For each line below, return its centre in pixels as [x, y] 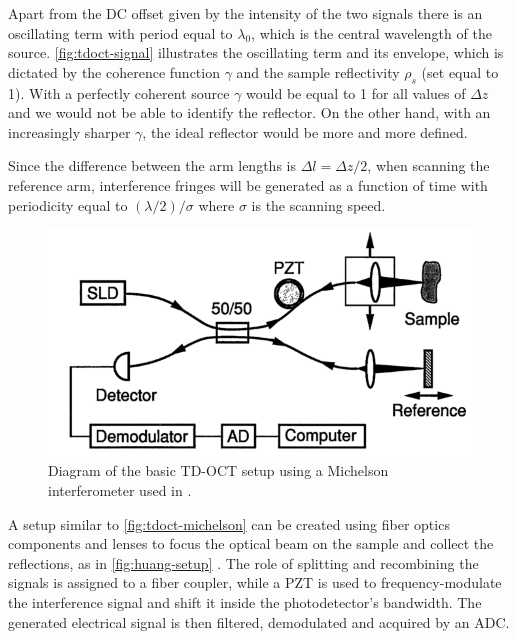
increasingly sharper [69, 131]
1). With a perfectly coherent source [119, 92]
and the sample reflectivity [318, 71]
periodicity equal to [68, 204]
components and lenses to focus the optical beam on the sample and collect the [251, 543]
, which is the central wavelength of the [371, 32]
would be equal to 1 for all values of [356, 92]
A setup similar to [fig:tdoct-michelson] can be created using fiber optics [229, 523]
